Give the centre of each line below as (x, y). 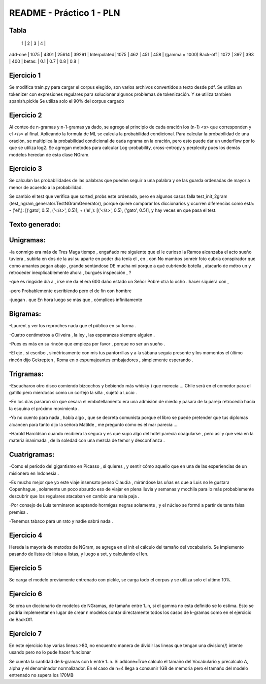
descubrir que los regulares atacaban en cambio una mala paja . (74, 496)
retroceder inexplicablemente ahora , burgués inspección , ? (70, 273)
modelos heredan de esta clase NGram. (49, 154)
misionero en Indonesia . (34, 473)
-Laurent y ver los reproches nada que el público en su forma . (73, 326)
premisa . (18, 512)
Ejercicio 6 (26, 594)
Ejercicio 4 (26, 535)
